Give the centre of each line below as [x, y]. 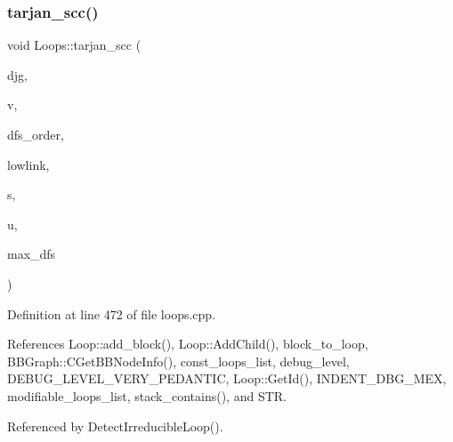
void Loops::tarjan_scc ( [74, 45]
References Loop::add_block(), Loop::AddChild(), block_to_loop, [188, 344]
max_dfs [32, 254]
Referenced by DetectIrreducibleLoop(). [115, 426]
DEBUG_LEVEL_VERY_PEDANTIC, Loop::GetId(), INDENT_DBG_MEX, [227, 378]
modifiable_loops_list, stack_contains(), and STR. [147, 395]
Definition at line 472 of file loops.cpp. [112, 313]
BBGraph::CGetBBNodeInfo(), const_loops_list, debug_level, [178, 361]
